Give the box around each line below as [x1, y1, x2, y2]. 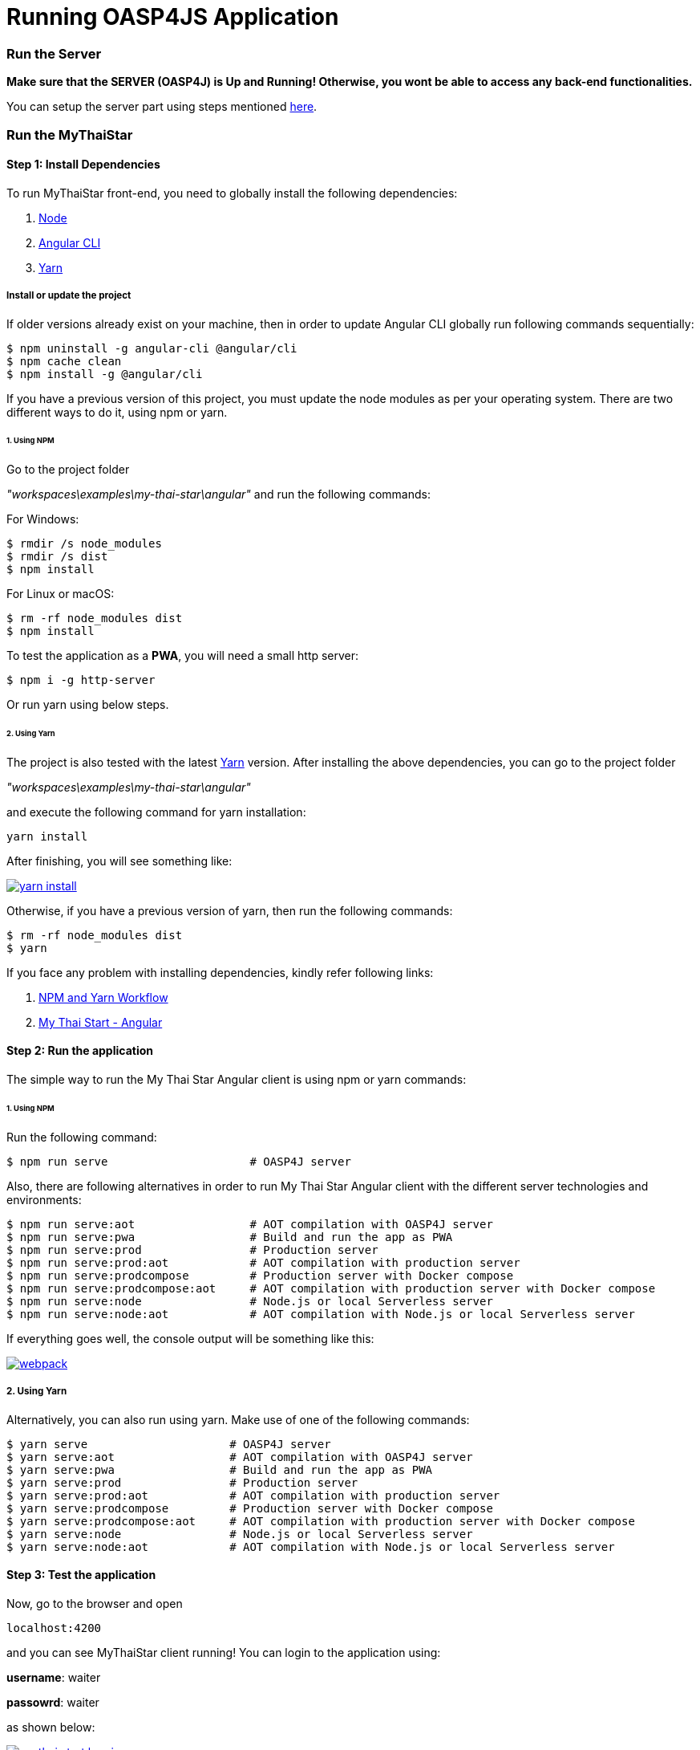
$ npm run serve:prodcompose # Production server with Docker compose [6, 1268, 514, 1282]
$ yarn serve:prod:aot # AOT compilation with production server [6, 1488, 500, 1502]
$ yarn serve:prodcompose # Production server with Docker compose [6, 1501, 493, 1515]
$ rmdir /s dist [6, 550, 108, 564]
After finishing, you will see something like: [6, 853, 233, 868]
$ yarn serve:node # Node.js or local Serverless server [6, 1527, 473, 1540]
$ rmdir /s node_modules [6, 537, 162, 551]
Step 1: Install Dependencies [6, 157, 160, 172]
